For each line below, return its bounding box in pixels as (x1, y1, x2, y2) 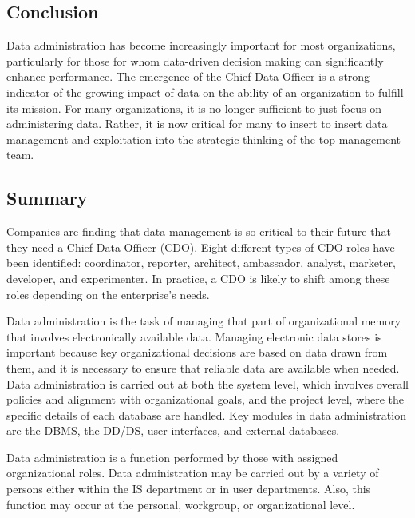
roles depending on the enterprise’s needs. (6, 285, 210, 302)
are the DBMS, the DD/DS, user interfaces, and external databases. (6, 422, 340, 439)
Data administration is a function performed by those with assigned (6, 448, 338, 465)
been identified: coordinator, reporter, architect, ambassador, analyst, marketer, (6, 254, 396, 271)
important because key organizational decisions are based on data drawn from (6, 344, 388, 361)
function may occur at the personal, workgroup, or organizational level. (6, 496, 355, 512)
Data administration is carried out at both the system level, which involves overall (6, 375, 409, 392)
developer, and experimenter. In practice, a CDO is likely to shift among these (6, 269, 390, 286)
